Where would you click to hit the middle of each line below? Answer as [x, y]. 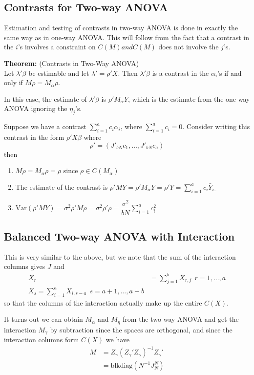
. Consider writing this [216, 126]
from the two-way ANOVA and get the [181, 319]
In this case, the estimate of [45, 99]
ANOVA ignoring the [36, 108]
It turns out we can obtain [43, 319]
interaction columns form [42, 340]
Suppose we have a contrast [45, 126]
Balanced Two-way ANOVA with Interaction [119, 236]
